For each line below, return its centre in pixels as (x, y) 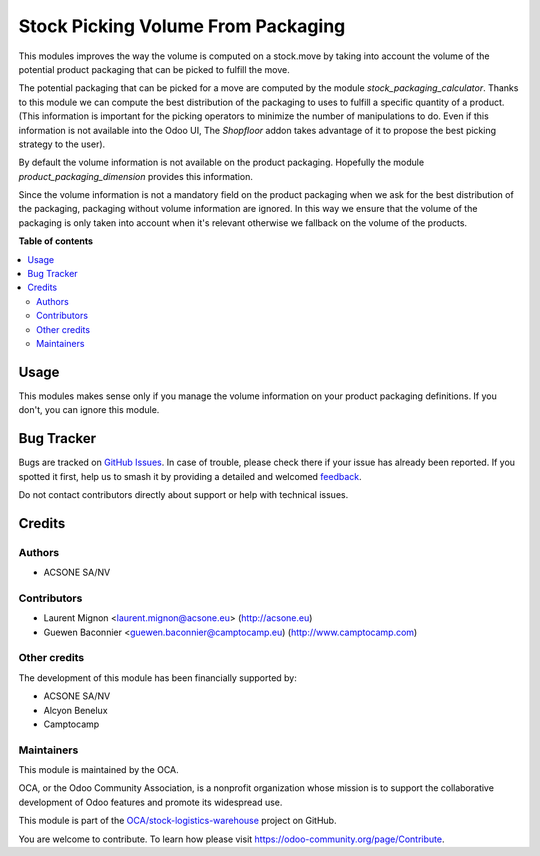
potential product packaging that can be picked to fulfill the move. (154, 69)
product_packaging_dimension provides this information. (136, 176)
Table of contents (56, 241)
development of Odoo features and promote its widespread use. (150, 802)
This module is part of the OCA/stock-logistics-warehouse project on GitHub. (177, 821)
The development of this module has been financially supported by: (157, 677)
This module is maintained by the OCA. (98, 770)
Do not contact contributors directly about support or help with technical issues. (183, 494)
